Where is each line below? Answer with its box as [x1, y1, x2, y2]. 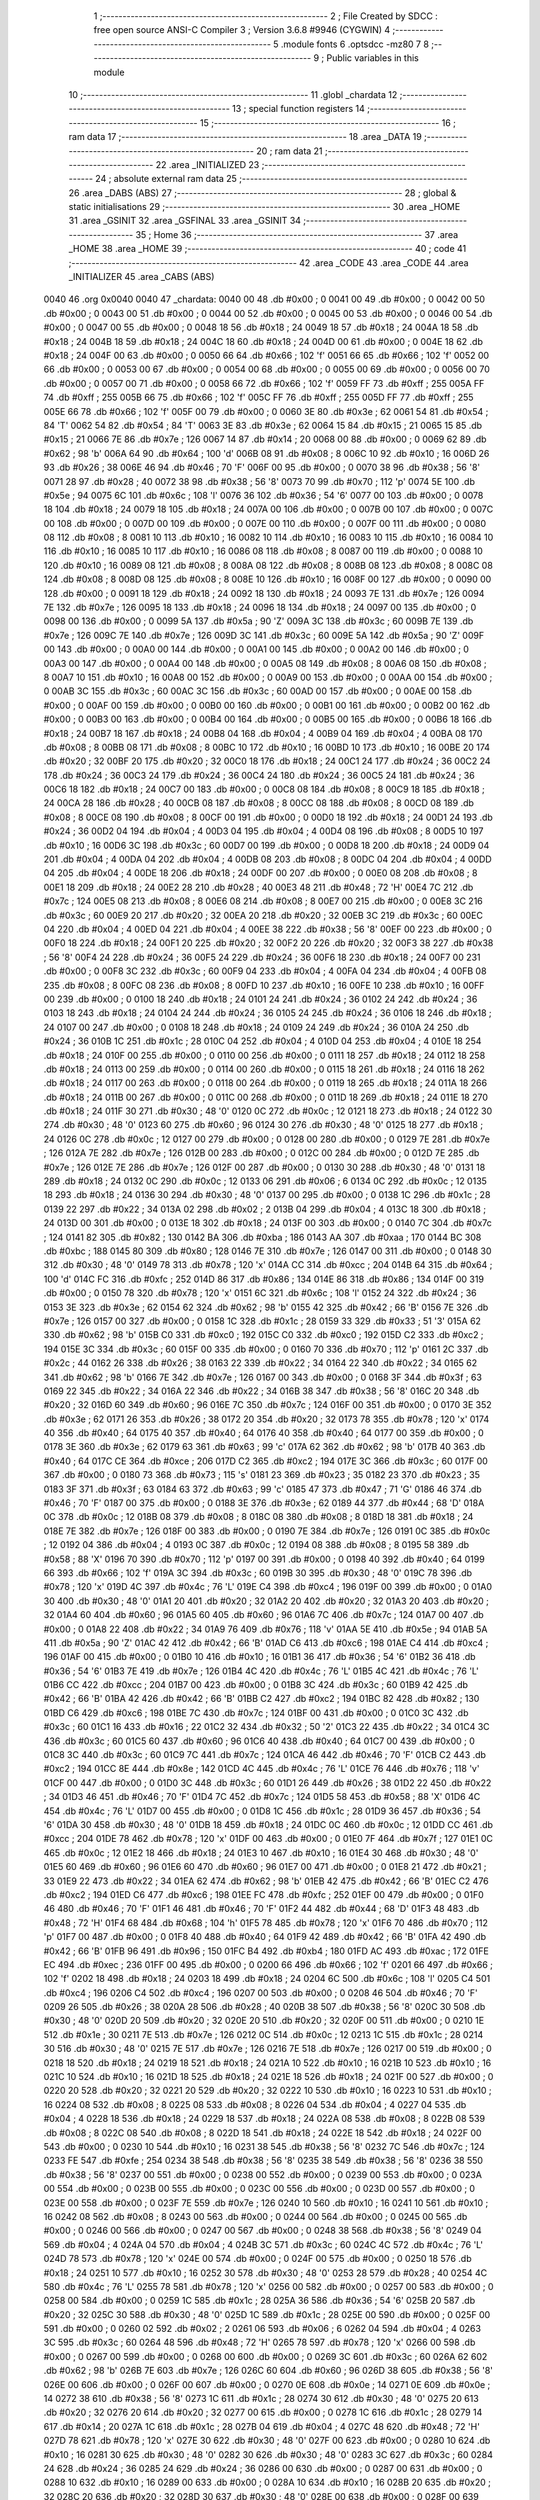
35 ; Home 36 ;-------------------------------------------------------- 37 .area [135, 228, 459, 240]
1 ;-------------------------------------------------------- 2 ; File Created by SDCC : [93, 10, 439, 22]
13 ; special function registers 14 [231, 103, 365, 115]
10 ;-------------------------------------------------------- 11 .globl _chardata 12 [68, 88, 398, 100]
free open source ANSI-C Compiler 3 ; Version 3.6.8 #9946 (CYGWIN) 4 [93, 24, 391, 36]
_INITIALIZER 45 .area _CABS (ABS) [68, 271, 215, 283]
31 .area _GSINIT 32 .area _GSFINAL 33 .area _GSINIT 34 [68, 215, 302, 227]
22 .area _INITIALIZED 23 [155, 158, 260, 170]
